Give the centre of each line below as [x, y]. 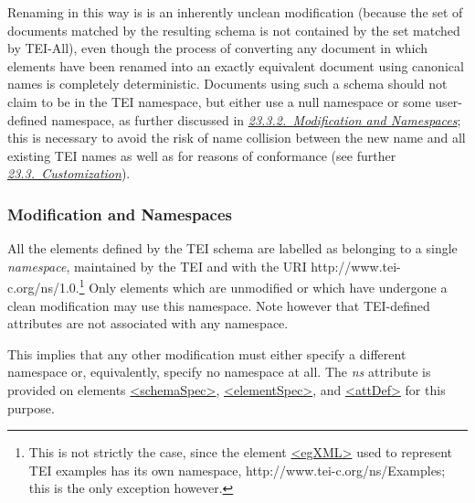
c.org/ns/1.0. [43, 287]
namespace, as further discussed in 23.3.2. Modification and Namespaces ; [256, 119]
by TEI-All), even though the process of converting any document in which [218, 48]
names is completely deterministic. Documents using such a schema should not [227, 84]
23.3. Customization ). [69, 173]
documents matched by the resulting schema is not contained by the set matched [234, 30]
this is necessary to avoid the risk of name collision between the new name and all [237, 138]
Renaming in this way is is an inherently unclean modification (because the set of [235, 12]
